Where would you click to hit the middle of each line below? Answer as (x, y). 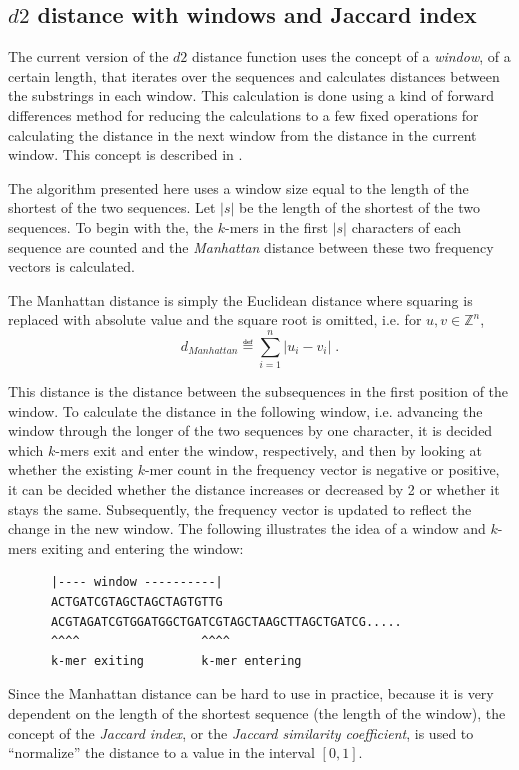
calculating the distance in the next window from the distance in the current (242, 134)
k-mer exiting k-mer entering (176, 660)
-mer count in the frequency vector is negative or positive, (322, 469)
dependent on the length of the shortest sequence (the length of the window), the (257, 712)
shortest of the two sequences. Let (112, 207)
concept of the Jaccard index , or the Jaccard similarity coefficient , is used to (241, 732)
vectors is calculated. (71, 266)
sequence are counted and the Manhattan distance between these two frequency (251, 246)
